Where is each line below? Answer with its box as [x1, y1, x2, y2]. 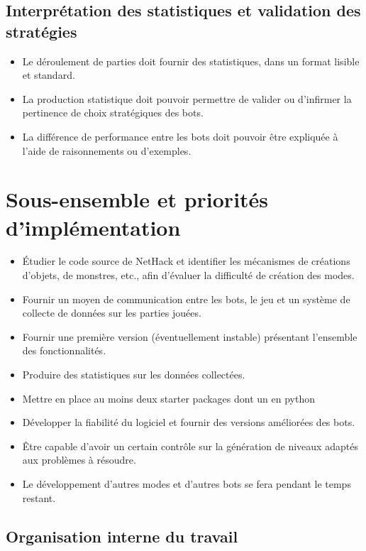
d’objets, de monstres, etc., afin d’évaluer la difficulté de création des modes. [22, 268, 355, 283]
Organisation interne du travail [6, 525, 238, 547]
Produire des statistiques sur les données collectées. [22, 367, 245, 382]
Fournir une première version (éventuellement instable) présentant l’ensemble [22, 329, 357, 344]
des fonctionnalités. [22, 343, 106, 358]
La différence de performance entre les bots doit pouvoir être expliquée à [22, 129, 338, 143]
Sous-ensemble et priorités [6, 185, 269, 214]
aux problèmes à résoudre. [22, 452, 136, 467]
